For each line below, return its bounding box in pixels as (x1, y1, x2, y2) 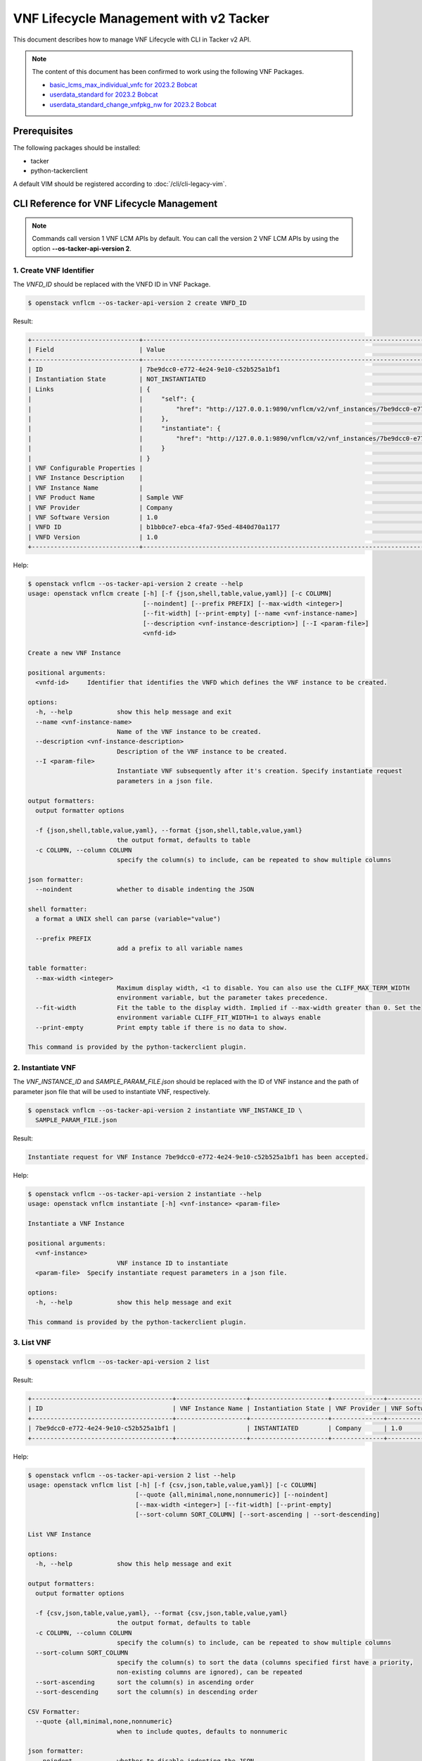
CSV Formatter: (27, 1707, 80, 1715)
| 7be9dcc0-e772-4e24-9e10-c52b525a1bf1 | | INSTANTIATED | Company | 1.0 (27, 1424, 402, 1433)
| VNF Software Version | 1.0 (27, 513, 158, 521)
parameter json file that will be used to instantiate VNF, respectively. (13, 1087, 210, 1095)
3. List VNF (13, 1338, 52, 1348)
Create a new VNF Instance (27, 649, 121, 657)
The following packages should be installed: (13, 144, 141, 152)
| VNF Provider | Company (27, 504, 173, 511)
